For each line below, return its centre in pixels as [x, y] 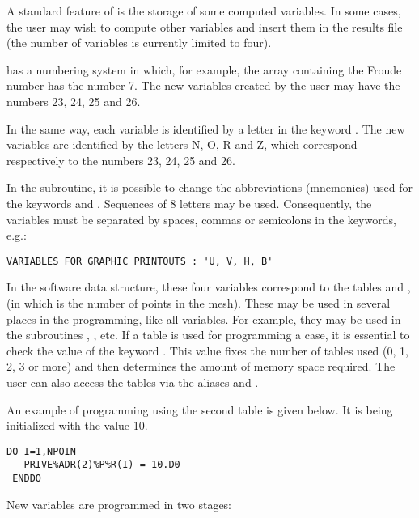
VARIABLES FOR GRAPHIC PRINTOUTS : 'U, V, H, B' [140, 261]
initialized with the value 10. [77, 425]
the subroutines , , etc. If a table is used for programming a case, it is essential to [208, 335]
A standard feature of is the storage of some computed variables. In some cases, [204, 11]
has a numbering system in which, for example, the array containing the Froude [204, 69]
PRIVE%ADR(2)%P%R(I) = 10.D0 [102, 465]
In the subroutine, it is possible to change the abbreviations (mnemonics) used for [209, 187]
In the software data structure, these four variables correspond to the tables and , [209, 287]
